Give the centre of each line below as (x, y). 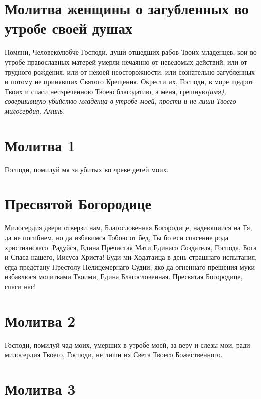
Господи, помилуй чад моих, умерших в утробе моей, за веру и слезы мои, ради (127, 345)
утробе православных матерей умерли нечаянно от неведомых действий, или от (126, 61)
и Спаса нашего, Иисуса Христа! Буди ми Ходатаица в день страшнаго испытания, (131, 257)
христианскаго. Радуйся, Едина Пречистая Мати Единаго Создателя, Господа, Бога (131, 247)
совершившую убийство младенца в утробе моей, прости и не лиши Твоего (120, 101)
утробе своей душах (68, 28)
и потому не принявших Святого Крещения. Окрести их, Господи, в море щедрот (129, 81)
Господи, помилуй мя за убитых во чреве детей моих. (87, 169)
